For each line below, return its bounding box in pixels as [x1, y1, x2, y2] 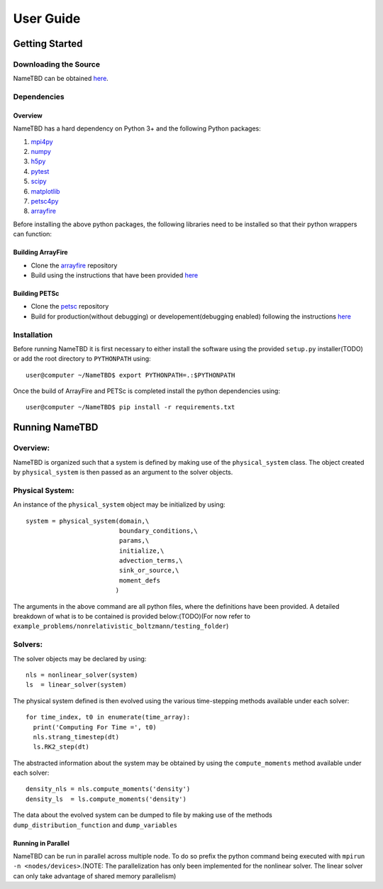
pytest [30, 167, 50, 175]
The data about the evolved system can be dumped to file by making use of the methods [13, 811, 272, 819]
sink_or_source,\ [118, 566, 179, 575]
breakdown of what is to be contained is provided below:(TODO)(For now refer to [13, 612, 251, 621]
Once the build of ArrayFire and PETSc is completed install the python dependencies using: [13, 387, 280, 395]
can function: [13, 230, 52, 238]
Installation [13, 330, 53, 340]
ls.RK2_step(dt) [33, 743, 90, 751]
